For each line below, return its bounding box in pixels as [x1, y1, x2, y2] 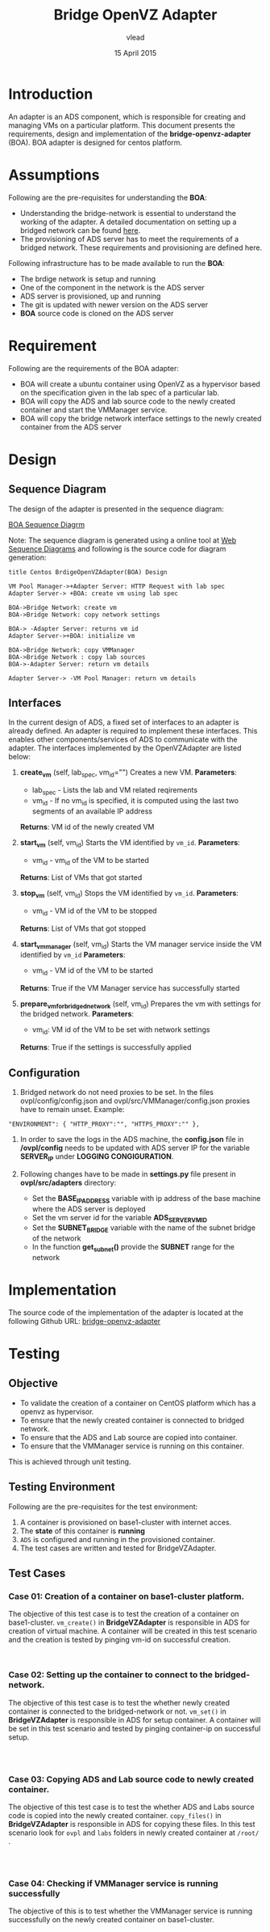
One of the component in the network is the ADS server [19, 282, 206, 292]
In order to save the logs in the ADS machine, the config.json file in [19, 1134, 244, 1144]
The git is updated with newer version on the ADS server [19, 299, 208, 309]
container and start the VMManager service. [19, 404, 168, 414]
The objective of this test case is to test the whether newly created [8, 1697, 231, 1707]
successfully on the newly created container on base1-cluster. [8, 1915, 215, 1925]
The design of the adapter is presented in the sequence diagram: [8, 504, 224, 514]
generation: [8, 552, 47, 562]
